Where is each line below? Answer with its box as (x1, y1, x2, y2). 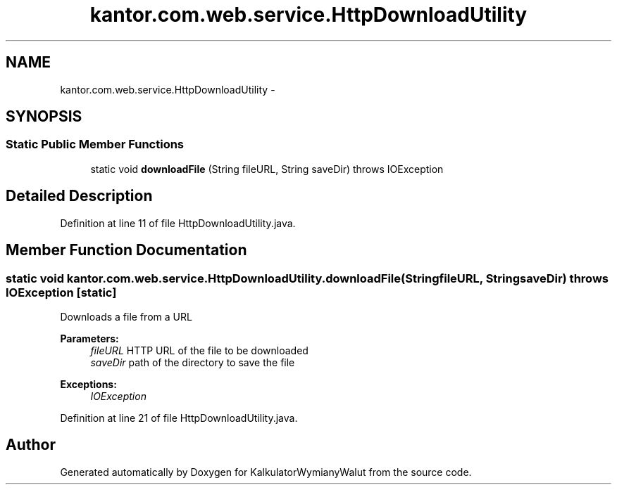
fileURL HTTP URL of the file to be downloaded (90, 344, 308, 356)
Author (6, 436, 56, 454)
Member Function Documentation (6, 241, 247, 259)
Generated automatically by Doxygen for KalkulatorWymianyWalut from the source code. (60, 465, 472, 478)
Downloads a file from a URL (60, 310, 192, 323)
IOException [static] (6, 285, 117, 299)
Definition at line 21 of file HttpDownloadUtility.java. (60, 411, 298, 424)
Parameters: (60, 332, 119, 344)
